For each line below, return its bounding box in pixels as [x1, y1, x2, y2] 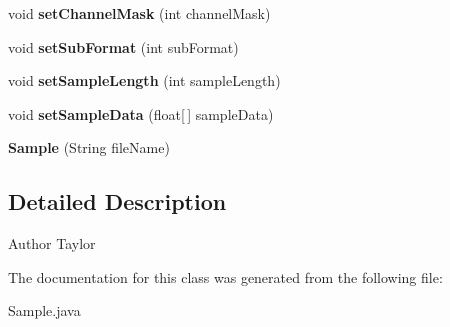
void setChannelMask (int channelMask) [8, 3, 271, 23]
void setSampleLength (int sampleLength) [8, 70, 281, 91]
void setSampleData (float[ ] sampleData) [8, 103, 274, 124]
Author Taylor [8, 233, 96, 254]
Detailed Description [8, 186, 227, 217]
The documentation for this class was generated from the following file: [8, 266, 443, 287]
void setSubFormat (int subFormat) [8, 36, 239, 57]
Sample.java [8, 300, 81, 321]
